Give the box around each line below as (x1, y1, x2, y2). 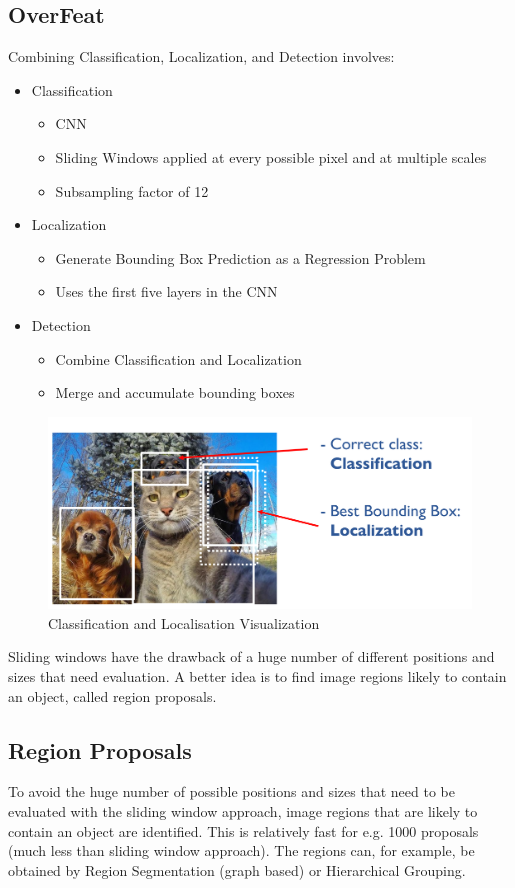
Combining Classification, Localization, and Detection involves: (8, 46, 395, 67)
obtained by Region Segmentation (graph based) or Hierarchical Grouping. (8, 859, 466, 880)
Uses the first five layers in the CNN (55, 281, 278, 302)
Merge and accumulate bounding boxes (55, 382, 295, 403)
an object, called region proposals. (8, 685, 217, 706)
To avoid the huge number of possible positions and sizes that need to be (8, 781, 455, 802)
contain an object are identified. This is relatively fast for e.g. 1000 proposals (8, 820, 479, 841)
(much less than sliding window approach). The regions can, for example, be (8, 840, 475, 861)
